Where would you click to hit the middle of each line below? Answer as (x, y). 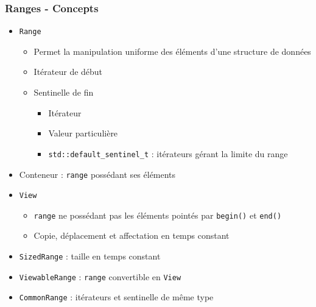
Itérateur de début (68, 72)
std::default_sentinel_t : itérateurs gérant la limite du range (168, 153)
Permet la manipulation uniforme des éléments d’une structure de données (172, 51)
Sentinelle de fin (64, 92)
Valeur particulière (83, 133)
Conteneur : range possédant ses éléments (97, 174)
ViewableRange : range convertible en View (100, 276)
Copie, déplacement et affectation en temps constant (132, 235)
